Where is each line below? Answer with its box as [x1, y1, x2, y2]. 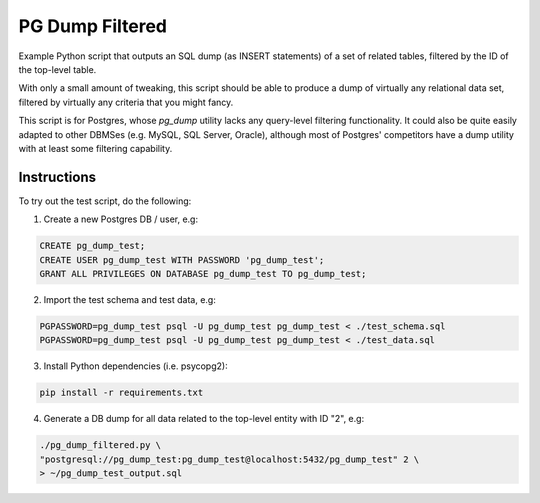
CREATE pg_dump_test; [39, 240, 146, 252]
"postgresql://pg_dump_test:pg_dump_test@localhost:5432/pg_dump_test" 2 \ [39, 453, 420, 465]
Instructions [18, 168, 97, 185]
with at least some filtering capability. [18, 142, 173, 154]
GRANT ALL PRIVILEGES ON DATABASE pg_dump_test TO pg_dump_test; [39, 268, 367, 279]
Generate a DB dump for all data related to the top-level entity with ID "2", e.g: [43, 413, 365, 425]
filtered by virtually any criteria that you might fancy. [18, 96, 234, 108]
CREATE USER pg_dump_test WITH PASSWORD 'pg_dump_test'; [39, 254, 325, 265]
